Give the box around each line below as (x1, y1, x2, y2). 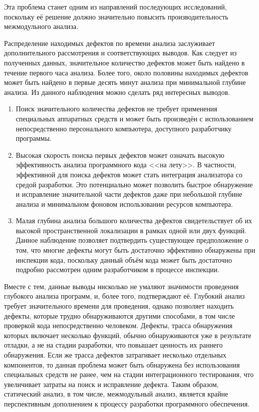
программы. (15, 133, 52, 143)
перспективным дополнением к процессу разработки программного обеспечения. (4, 398, 250, 409)
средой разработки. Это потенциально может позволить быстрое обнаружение (15, 179, 253, 189)
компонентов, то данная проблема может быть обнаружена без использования (4, 359, 240, 370)
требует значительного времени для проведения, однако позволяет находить (4, 301, 234, 311)
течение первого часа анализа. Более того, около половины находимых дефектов (4, 67, 249, 77)
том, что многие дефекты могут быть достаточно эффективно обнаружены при (15, 245, 256, 255)
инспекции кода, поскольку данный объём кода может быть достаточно (15, 254, 232, 265)
